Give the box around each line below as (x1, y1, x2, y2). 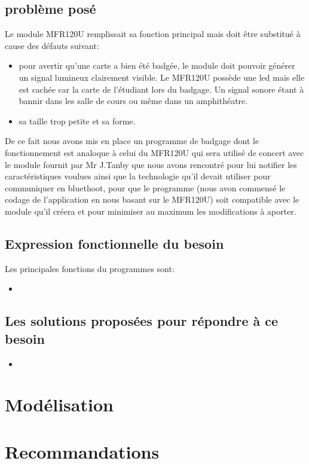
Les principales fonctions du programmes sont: (5, 262, 175, 274)
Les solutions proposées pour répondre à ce (5, 312, 279, 330)
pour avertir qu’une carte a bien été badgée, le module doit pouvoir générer (19, 59, 295, 72)
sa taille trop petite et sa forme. (19, 114, 136, 127)
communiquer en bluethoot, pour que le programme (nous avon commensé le (5, 181, 286, 194)
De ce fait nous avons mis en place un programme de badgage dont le (5, 135, 259, 147)
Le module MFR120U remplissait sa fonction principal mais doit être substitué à (5, 28, 301, 40)
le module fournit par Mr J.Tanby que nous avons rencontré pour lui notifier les (5, 158, 297, 170)
